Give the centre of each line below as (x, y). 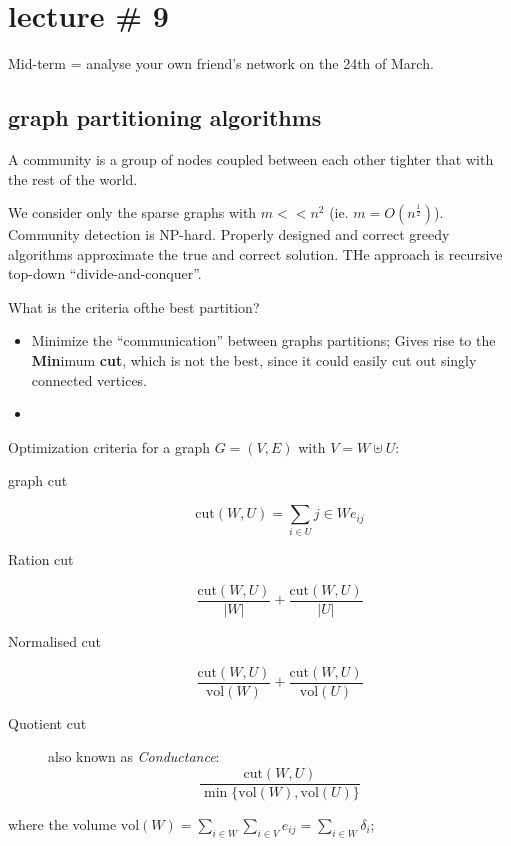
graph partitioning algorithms (165, 117)
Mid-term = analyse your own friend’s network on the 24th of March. (221, 63)
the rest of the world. (73, 178)
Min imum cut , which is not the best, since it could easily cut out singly (254, 360)
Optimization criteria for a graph (109, 446)
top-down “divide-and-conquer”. (105, 273)
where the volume (62, 823)
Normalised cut (55, 641)
